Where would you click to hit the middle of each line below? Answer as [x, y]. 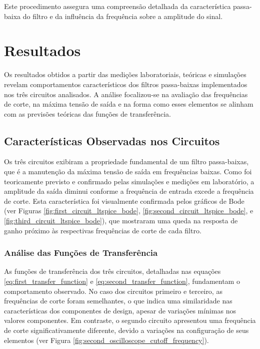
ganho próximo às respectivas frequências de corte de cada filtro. [103, 230]
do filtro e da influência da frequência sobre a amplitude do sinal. [123, 16]
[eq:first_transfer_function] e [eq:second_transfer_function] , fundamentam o [122, 281]
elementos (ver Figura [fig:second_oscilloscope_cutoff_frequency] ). [106, 340]
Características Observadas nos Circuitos [112, 140]
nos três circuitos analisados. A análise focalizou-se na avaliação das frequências [126, 94]
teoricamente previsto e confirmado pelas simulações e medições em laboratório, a [129, 181]
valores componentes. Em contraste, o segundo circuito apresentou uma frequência [130, 320]
